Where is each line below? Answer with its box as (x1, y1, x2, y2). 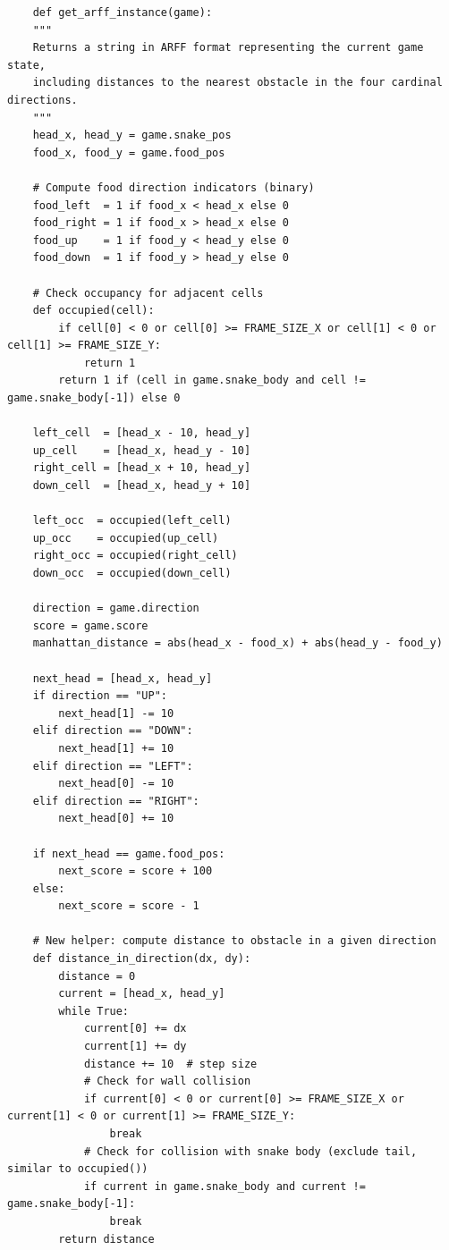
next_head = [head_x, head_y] (32, 671, 213, 685)
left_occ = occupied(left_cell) (32, 514, 232, 528)
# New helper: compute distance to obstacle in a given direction (32, 934, 436, 948)
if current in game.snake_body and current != (83, 1179, 366, 1193)
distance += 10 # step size (83, 1057, 258, 1070)
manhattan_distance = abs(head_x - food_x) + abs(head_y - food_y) (32, 637, 443, 650)
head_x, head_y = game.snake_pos (32, 129, 232, 142)
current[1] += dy (83, 1040, 187, 1053)
